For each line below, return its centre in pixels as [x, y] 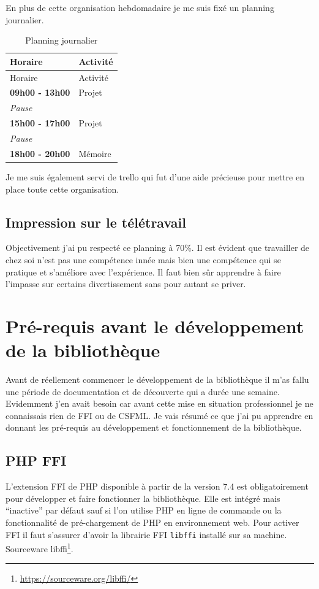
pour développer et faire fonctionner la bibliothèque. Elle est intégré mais [143, 498]
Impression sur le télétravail [96, 222]
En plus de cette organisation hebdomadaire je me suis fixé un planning [140, 7]
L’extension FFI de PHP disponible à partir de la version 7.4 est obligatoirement [157, 486]
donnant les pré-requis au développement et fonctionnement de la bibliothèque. [154, 427]
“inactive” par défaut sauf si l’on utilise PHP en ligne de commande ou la [144, 510]
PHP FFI [36, 460]
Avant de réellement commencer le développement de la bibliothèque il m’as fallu [157, 379]
